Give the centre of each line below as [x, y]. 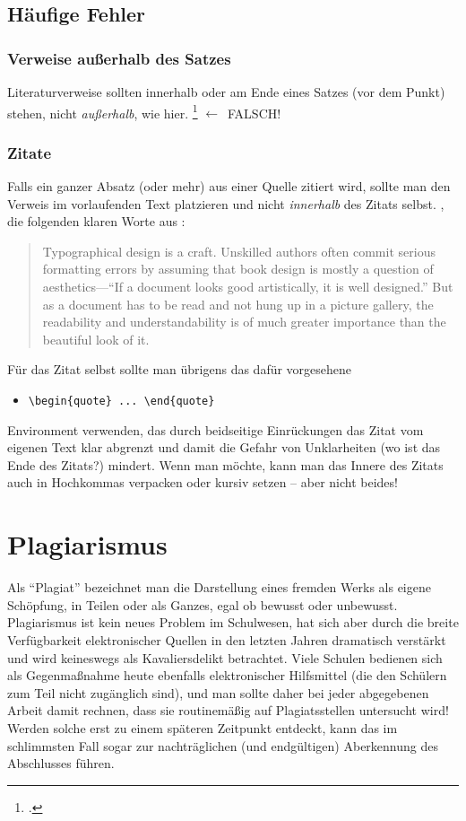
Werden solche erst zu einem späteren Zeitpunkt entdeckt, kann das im [203, 727]
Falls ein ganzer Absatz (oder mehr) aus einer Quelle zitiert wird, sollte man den [229, 186]
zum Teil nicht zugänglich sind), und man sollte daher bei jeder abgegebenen [218, 692]
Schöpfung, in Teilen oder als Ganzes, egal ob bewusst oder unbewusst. [203, 604]
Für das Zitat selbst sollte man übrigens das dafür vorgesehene [180, 369]
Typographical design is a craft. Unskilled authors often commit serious [239, 251]
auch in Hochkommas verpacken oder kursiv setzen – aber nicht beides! [203, 482]
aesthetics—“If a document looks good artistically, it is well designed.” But [248, 287]
